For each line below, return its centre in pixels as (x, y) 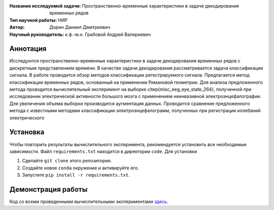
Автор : (17, 27)
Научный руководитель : (37, 34)
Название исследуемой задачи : (45, 6)
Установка (27, 132)
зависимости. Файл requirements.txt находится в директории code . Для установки (103, 151)
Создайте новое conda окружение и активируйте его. (80, 168)
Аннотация (28, 49)
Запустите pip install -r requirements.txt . (76, 175)
